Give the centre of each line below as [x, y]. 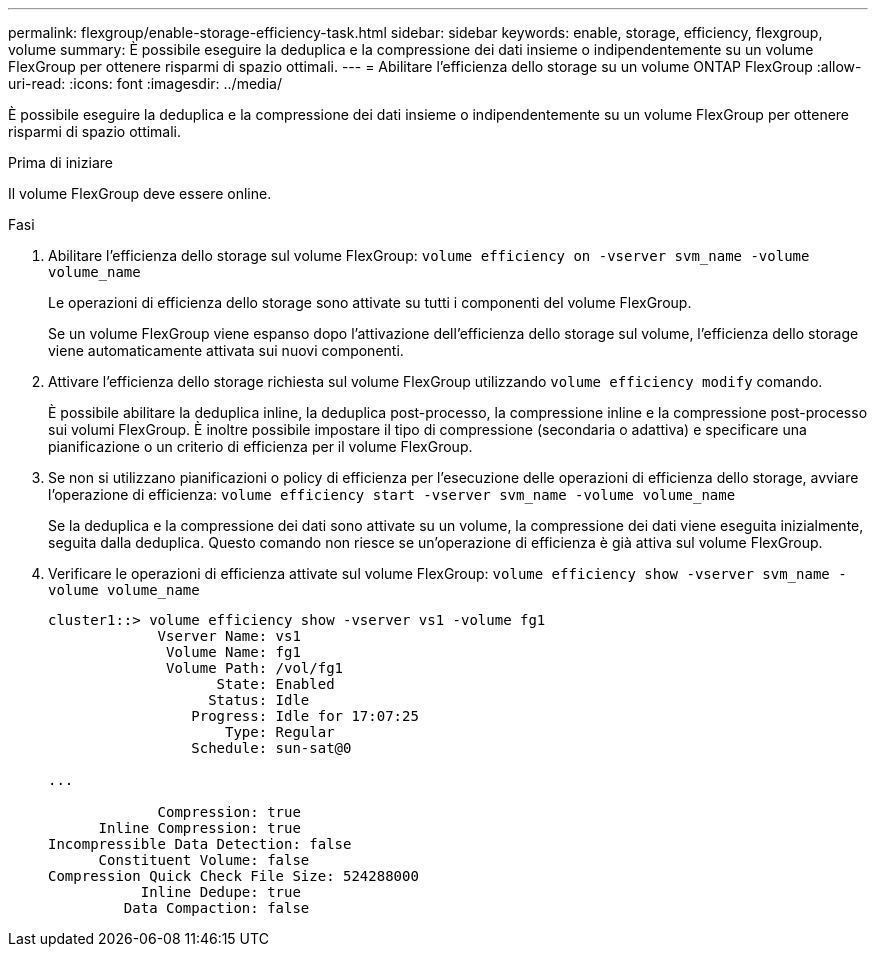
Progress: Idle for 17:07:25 [305, 716]
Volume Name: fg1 [233, 652]
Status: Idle [259, 700]
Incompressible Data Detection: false [200, 844]
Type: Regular [280, 732]
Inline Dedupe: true [220, 892]
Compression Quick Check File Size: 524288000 [233, 876]
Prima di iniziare [60, 162]
